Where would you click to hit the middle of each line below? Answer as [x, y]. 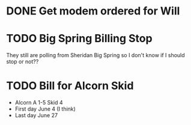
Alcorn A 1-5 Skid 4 [39, 103]
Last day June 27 [36, 115]
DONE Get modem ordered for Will [93, 11]
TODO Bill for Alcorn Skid [70, 86]
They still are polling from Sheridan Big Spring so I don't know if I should [95, 55]
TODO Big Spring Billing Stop [79, 39]
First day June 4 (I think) [45, 109]
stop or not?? [23, 62]
